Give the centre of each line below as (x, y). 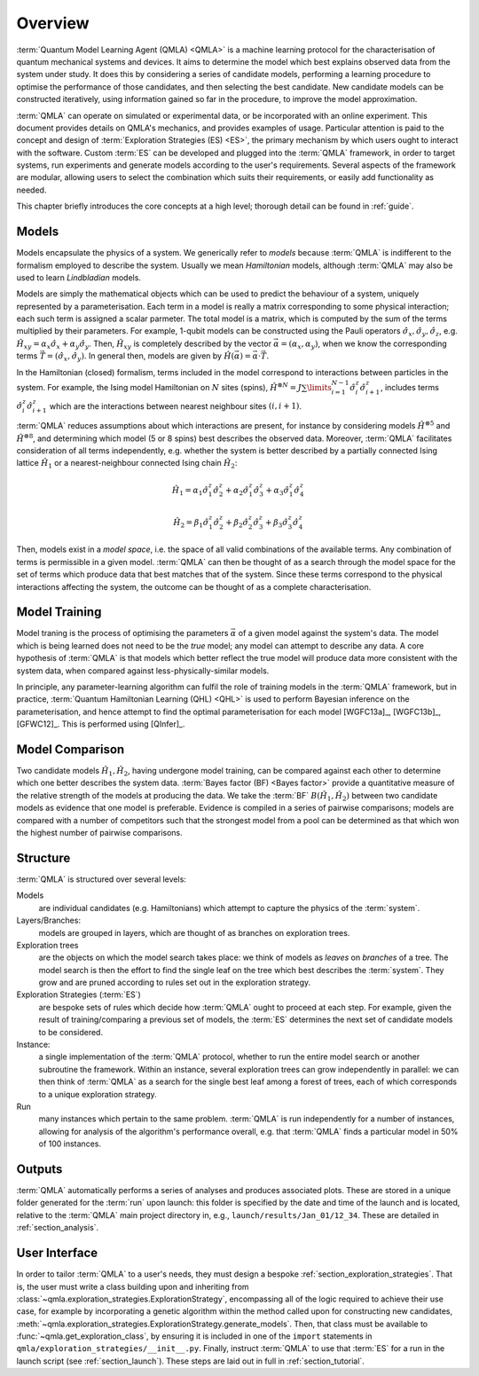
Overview (53, 23)
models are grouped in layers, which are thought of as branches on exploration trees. (194, 932)
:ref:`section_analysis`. (58, 1228)
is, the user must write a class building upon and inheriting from (133, 1286)
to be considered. (71, 1032)
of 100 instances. (70, 1144)
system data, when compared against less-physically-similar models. (143, 671)
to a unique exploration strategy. (98, 1094)
